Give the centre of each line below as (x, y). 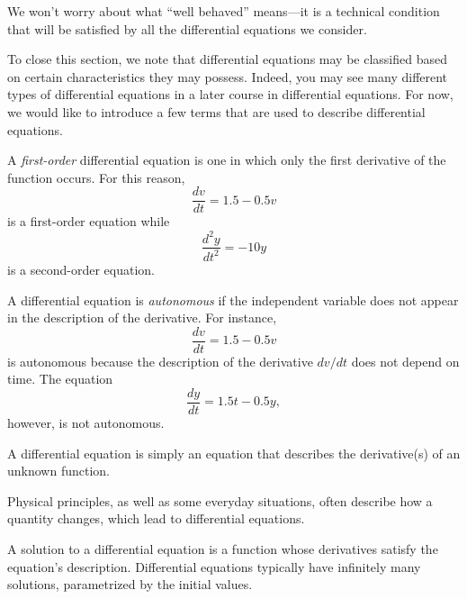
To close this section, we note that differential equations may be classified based (227, 59)
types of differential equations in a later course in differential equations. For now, (230, 94)
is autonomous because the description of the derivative (160, 361)
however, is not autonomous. (86, 422)
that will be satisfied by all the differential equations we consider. (187, 28)
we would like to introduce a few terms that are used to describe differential (216, 111)
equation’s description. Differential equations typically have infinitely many (214, 566)
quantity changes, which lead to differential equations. (156, 518)
